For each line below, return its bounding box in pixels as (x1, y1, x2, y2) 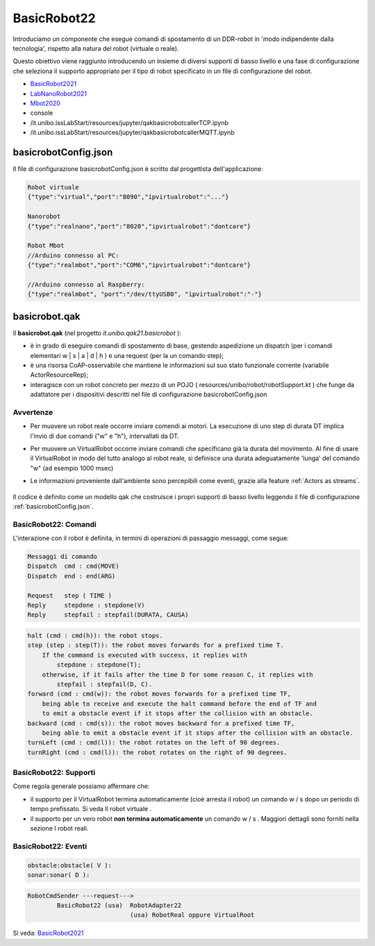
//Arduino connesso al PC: (27, 251, 119, 259)
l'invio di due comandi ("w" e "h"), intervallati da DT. (30, 432, 180, 440)
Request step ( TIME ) (27, 592, 112, 599)
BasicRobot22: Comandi (12, 519, 97, 529)
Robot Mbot (27, 242, 65, 250)
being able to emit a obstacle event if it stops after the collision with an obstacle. (42, 728, 353, 737)
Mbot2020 (30, 99, 60, 107)
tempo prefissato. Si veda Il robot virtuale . (30, 805, 152, 813)
